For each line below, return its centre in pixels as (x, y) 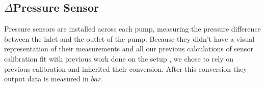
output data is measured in (46, 79)
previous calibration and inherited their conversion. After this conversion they (126, 68)
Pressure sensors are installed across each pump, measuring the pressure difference (132, 29)
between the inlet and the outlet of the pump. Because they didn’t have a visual (129, 38)
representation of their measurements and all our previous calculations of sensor (129, 49)
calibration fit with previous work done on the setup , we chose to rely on (119, 58)
